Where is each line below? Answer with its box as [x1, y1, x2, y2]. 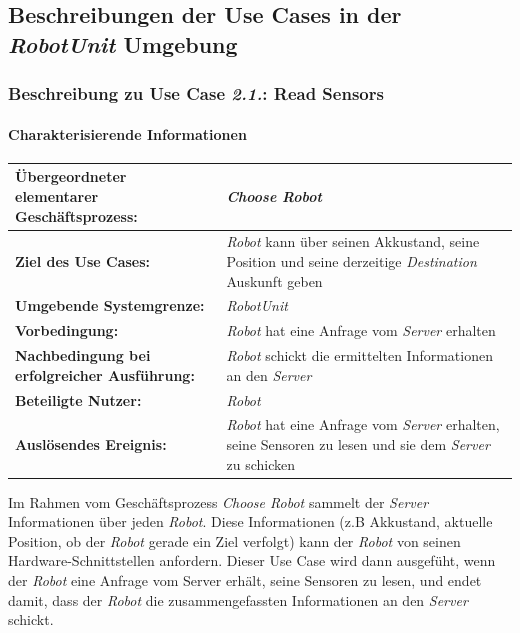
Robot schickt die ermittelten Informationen [226, 345, 493, 366]
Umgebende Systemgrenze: [15, 295, 205, 316]
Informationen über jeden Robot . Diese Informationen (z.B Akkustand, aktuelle [8, 511, 493, 532]
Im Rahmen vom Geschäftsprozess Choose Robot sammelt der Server [8, 491, 429, 512]
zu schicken [226, 453, 295, 474]
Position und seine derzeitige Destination [226, 250, 477, 271]
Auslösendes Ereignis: [15, 433, 167, 454]
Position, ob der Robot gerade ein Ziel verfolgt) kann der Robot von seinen [8, 530, 461, 551]
